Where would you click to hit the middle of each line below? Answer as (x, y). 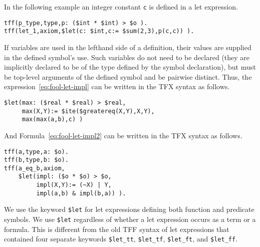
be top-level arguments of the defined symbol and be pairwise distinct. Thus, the (128, 76)
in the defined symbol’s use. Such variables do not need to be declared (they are (127, 57)
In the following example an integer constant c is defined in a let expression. (121, 7)
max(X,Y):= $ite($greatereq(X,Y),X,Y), (88, 111)
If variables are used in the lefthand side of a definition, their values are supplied (128, 47)
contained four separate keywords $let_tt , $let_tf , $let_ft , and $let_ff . (121, 239)
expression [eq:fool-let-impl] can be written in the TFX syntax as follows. (117, 86)
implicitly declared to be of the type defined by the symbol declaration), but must (130, 67)
